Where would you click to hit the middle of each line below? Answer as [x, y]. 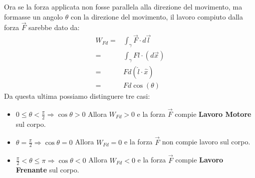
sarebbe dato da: [54, 27]
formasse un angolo [34, 16]
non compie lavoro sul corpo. [206, 142]
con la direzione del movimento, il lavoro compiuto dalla [157, 16]
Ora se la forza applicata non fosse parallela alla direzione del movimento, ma [123, 7]
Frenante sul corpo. [47, 170]
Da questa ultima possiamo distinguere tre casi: [77, 96]
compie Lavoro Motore [213, 114]
